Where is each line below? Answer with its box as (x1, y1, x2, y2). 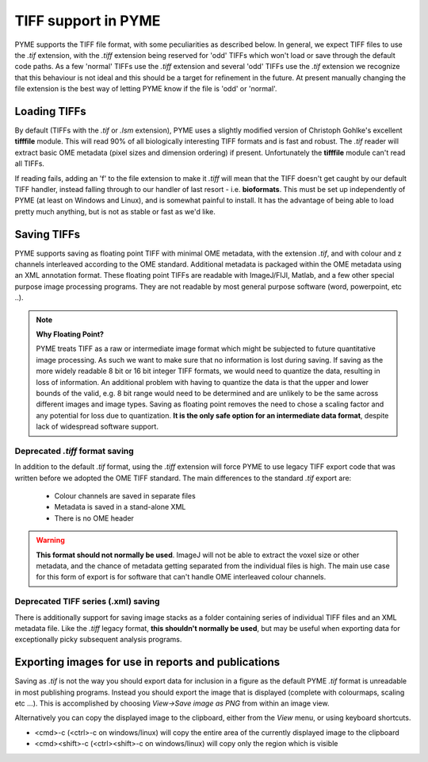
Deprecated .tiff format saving (14, 445, 134, 456)
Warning (36, 536, 65, 545)
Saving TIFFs (14, 227, 81, 241)
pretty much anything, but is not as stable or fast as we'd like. (14, 206, 216, 216)
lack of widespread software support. (36, 421, 159, 432)
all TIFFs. (14, 159, 45, 168)
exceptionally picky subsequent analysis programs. (14, 635, 182, 645)
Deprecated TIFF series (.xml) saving (14, 596, 160, 607)
